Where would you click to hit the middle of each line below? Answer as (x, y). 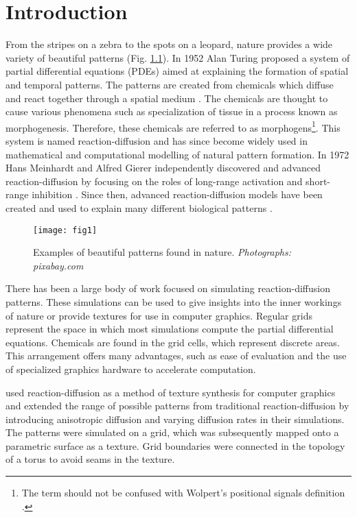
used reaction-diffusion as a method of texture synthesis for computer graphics (171, 392)
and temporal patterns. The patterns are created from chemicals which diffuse (170, 84)
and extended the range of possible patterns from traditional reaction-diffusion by (177, 406)
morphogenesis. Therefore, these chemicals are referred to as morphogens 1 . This (173, 126)
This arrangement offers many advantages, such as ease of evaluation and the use (176, 356)
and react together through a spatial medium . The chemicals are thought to (167, 98)
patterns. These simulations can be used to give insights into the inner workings (174, 301)
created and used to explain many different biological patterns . (139, 207)
